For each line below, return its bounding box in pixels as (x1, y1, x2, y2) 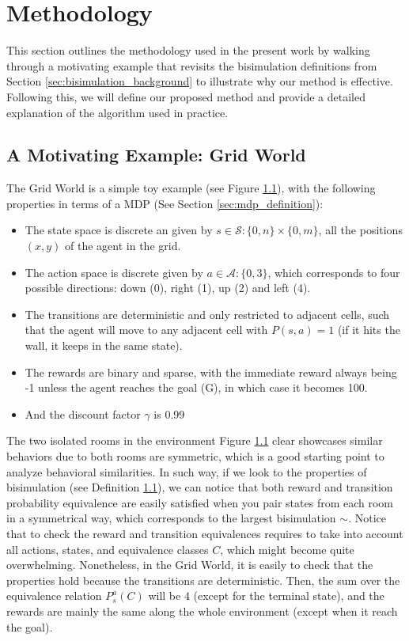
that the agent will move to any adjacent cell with (25, 321, 268, 338)
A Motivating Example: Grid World (6, 142, 306, 167)
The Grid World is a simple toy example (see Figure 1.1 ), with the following (6, 180, 376, 196)
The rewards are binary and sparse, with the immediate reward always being (25, 363, 397, 380)
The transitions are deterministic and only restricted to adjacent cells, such (25, 305, 390, 322)
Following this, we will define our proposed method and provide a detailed (6, 88, 365, 104)
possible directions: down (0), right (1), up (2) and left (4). (25, 279, 311, 296)
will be (148, 587, 181, 604)
